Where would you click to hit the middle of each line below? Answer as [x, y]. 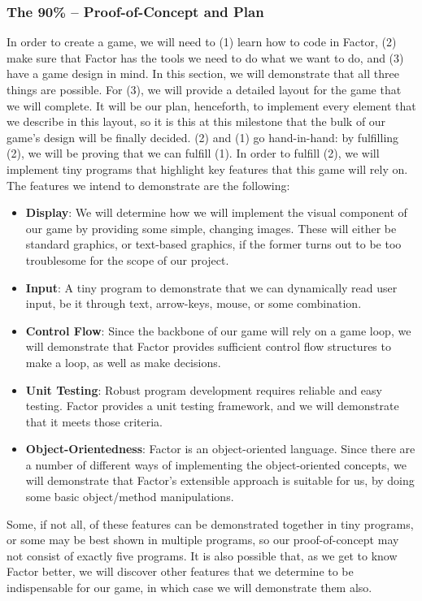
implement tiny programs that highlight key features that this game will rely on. [207, 169]
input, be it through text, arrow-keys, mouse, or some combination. [194, 303]
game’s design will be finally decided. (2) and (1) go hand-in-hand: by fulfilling [203, 137]
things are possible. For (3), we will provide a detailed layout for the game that [204, 89]
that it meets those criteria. [94, 421]
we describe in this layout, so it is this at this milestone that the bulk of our [196, 121]
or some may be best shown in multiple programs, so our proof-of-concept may [203, 540]
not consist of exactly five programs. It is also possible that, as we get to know [202, 555]
